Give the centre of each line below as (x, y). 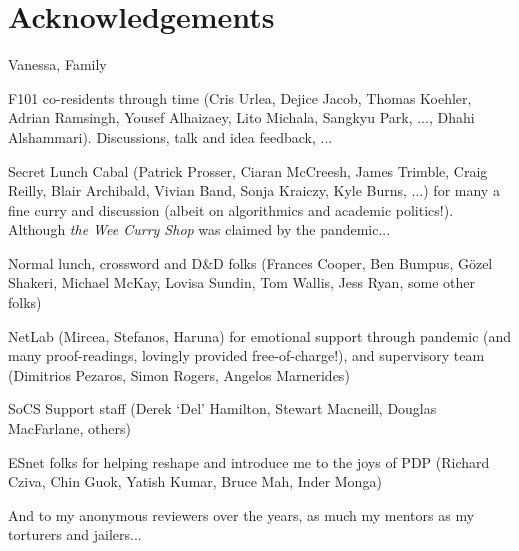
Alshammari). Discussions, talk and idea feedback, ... (170, 136)
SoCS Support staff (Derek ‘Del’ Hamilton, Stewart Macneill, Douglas (222, 408)
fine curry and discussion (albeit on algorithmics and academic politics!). (231, 209)
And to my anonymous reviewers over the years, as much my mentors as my (241, 514)
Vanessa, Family (57, 64)
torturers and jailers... (75, 534)
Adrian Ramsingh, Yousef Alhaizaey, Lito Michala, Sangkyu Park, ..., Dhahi (241, 117)
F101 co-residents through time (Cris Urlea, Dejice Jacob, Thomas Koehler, (240, 97)
